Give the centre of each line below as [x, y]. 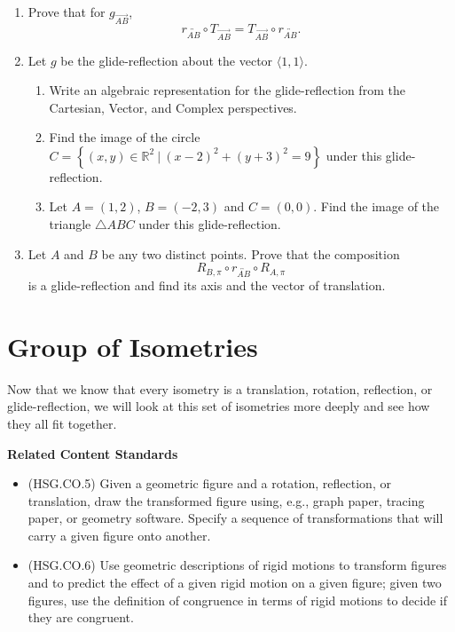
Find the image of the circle [125, 137]
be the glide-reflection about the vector [167, 60]
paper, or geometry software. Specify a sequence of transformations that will [235, 518]
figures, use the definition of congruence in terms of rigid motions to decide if [237, 600]
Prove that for [67, 12]
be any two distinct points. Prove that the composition [251, 253]
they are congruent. [81, 617]
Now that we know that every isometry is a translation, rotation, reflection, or [220, 388]
